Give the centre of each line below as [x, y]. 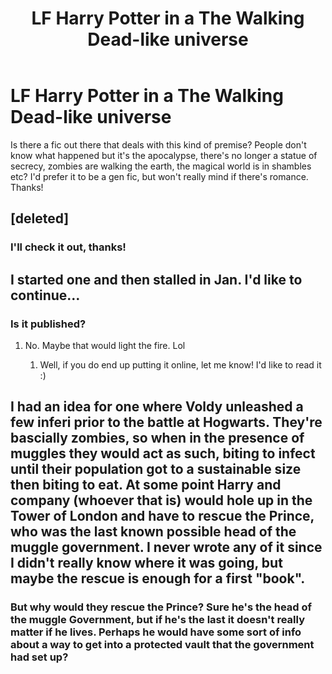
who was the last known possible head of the [153, 532]
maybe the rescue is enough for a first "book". [158, 578]
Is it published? [48, 324]
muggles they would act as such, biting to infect [163, 453]
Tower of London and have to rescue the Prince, [162, 516]
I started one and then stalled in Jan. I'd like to [156, 279]
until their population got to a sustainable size [156, 469]
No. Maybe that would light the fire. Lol [105, 345]
